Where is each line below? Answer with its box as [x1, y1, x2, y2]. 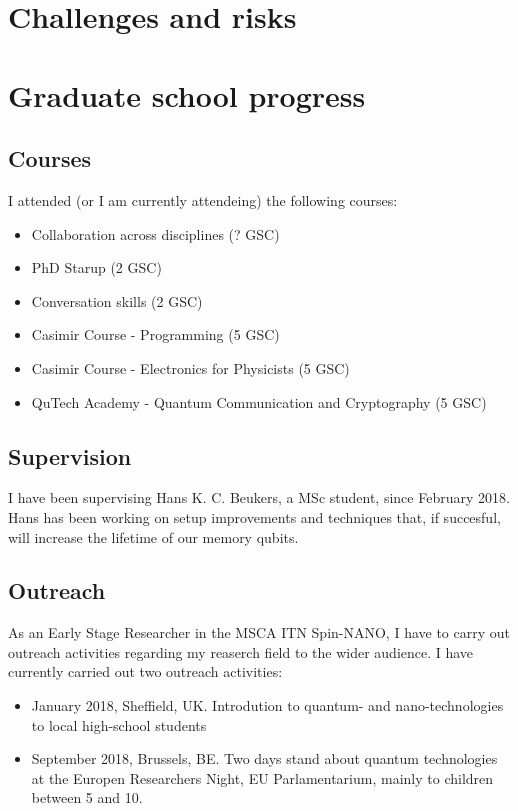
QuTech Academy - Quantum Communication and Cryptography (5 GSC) [31, 391, 487, 412]
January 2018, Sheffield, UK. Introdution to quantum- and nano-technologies [31, 695, 504, 716]
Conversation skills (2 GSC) [31, 290, 203, 311]
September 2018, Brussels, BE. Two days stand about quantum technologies [31, 748, 498, 769]
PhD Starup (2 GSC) [31, 257, 162, 278]
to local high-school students [31, 714, 207, 735]
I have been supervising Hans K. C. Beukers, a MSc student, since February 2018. [8, 487, 510, 508]
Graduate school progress [8, 74, 366, 115]
